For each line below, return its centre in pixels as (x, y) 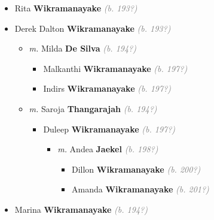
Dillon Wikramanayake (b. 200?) (136, 169)
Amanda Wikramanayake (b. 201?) (140, 189)
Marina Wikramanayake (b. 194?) (81, 209)
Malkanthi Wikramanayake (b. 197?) (115, 68)
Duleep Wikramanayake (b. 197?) (109, 129)
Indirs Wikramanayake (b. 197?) (107, 88)
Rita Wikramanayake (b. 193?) (76, 8)
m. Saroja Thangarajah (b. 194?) (93, 108)
